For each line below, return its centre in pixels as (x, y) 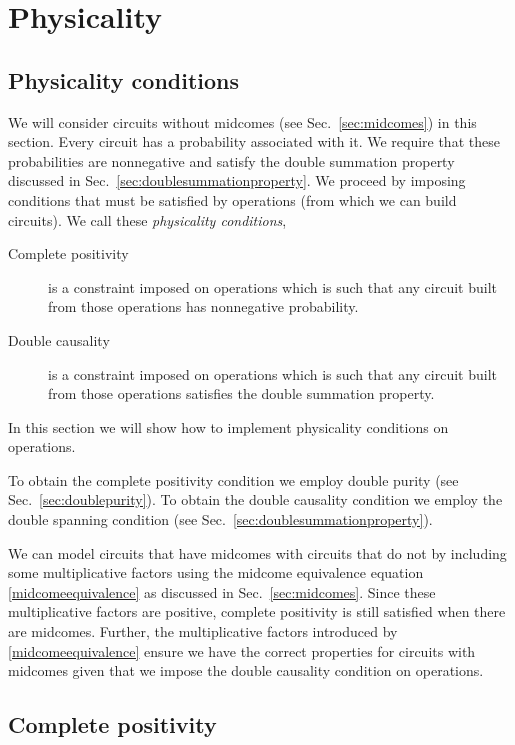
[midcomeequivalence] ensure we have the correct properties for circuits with (242, 650)
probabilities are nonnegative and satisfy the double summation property (231, 160)
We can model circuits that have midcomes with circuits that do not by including (257, 552)
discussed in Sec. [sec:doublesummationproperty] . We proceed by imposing (237, 180)
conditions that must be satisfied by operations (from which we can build (232, 199)
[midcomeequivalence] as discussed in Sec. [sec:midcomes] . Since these (222, 591)
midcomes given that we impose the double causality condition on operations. (246, 670)
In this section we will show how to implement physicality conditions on (228, 426)
